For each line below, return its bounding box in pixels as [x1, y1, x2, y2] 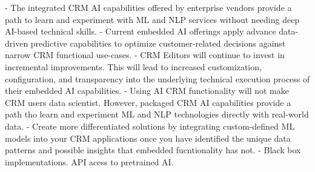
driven [5, 36, 28, 49]
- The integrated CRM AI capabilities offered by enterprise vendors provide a [5, 1, 292, 13]
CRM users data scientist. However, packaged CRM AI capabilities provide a [5, 96, 291, 108]
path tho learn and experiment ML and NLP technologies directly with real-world [5, 108, 309, 121]
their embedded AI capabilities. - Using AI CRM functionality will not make [5, 84, 289, 97]
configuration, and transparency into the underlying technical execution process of [5, 72, 310, 85]
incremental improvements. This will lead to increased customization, [5, 60, 262, 73]
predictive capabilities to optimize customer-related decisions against [30, 36, 286, 49]
